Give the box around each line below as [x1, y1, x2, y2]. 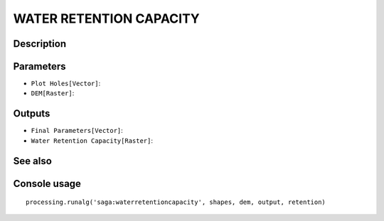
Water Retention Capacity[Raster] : [31, 136, 153, 145]
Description [13, 38, 67, 50]
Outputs [13, 107, 50, 120]
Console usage [13, 178, 82, 190]
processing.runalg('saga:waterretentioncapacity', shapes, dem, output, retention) [26, 198, 326, 206]
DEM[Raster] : [31, 89, 75, 97]
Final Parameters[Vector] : [31, 126, 124, 135]
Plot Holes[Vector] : [31, 79, 101, 88]
